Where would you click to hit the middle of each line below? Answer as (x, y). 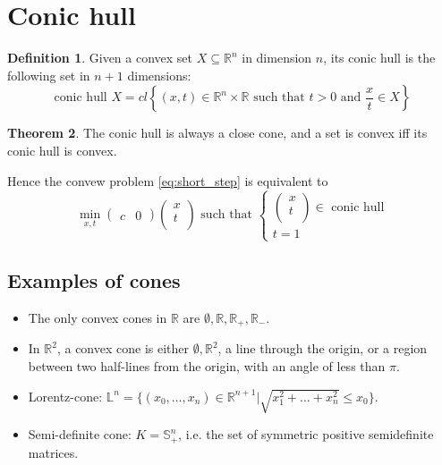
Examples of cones (94, 280)
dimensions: (159, 75)
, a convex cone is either (123, 348)
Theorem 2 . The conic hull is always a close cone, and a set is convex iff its (217, 133)
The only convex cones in (98, 317)
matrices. (53, 452)
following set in (49, 75)
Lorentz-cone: (65, 396)
